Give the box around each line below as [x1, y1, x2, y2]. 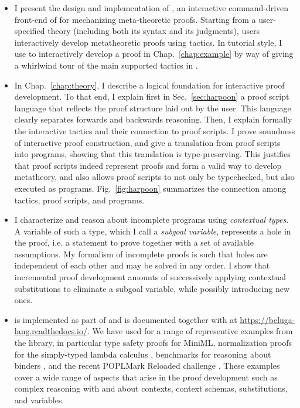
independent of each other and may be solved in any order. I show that [14, 259, 270, 271]
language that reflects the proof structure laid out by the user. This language [14, 101, 291, 114]
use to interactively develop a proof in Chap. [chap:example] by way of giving [14, 47, 294, 60]
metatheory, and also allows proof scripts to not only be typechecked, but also [14, 171, 295, 183]
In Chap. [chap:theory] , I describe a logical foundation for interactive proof [14, 79, 285, 91]
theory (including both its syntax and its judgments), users [47, 25, 260, 37]
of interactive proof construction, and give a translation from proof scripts [14, 136, 281, 148]
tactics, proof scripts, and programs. [14, 193, 145, 206]
